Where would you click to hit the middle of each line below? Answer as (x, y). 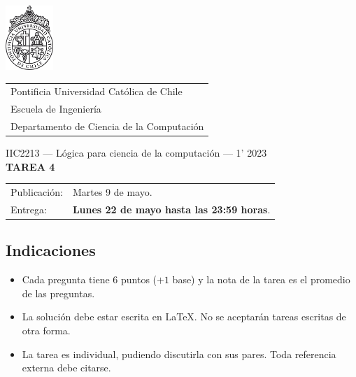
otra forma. (46, 330)
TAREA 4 (30, 166)
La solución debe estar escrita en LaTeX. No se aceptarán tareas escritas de (184, 316)
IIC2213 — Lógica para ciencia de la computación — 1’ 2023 (136, 153)
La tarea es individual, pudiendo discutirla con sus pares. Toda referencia (179, 354)
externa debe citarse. (66, 368)
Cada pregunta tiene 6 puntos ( (90, 279)
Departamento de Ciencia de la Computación (107, 126)
